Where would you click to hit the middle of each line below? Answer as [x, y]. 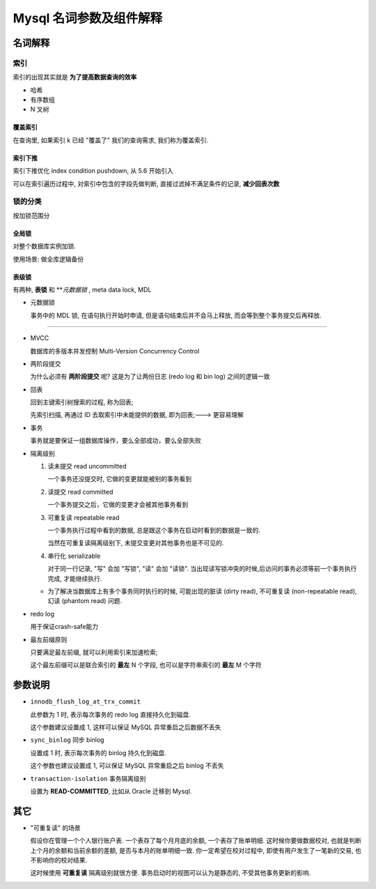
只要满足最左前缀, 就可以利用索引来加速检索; [94, 652]
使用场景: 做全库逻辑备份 [48, 259]
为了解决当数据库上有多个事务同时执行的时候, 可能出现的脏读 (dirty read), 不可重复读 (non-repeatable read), [202, 591]
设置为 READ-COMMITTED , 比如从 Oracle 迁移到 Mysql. [111, 791]
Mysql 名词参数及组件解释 [88, 18]
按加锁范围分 [31, 215]
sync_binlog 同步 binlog [67, 740]
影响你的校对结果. [62, 860]
